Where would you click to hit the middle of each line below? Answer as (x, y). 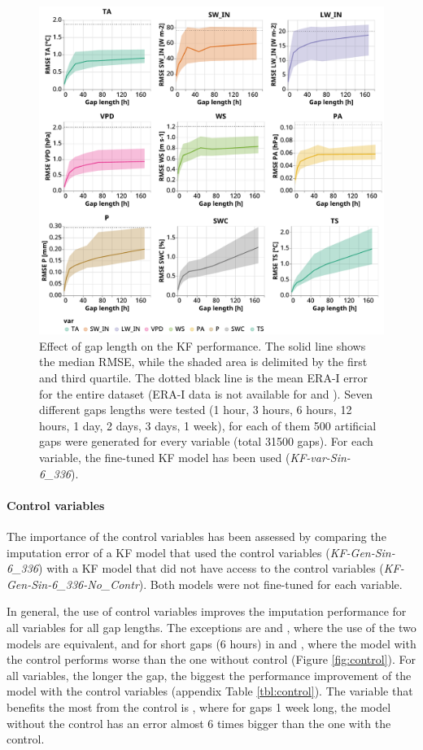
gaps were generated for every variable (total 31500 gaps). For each (206, 441)
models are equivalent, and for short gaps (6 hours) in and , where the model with (211, 643)
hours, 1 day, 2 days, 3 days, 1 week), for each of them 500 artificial (208, 425)
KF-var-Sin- (320, 458)
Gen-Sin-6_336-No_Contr (73, 584)
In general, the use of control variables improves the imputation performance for (207, 611)
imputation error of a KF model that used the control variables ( (168, 552)
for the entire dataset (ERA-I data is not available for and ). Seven (206, 393)
